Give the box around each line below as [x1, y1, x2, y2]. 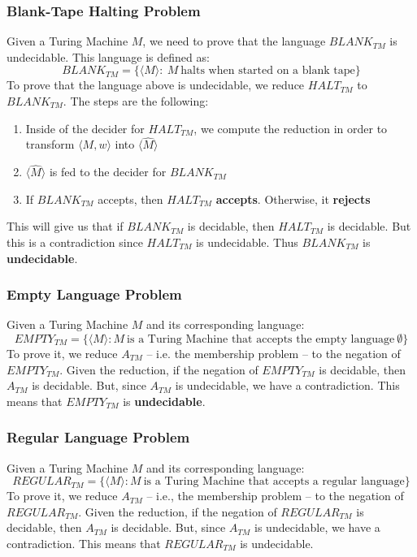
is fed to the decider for [49, 163, 167, 180]
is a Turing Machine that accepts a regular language [143, 476, 405, 488]
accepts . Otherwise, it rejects [215, 190, 371, 207]
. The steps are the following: [63, 93, 209, 109]
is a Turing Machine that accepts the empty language [127, 334, 395, 345]
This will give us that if [7, 218, 124, 235]
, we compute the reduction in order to [193, 119, 388, 136]
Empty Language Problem [7, 284, 182, 304]
